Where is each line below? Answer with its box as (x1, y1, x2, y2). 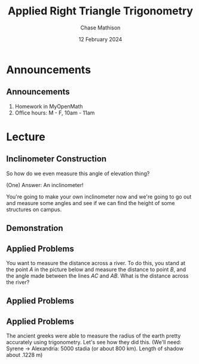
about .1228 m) (6, 351, 43, 359)
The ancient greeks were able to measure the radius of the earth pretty (6, 332, 181, 339)
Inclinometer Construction (6, 154, 107, 164)
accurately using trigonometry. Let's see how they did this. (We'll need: (6, 339, 182, 346)
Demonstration (6, 223, 64, 233)
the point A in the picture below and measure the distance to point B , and (6, 266, 186, 273)
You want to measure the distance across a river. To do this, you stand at (6, 259, 186, 266)
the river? (6, 278, 30, 285)
